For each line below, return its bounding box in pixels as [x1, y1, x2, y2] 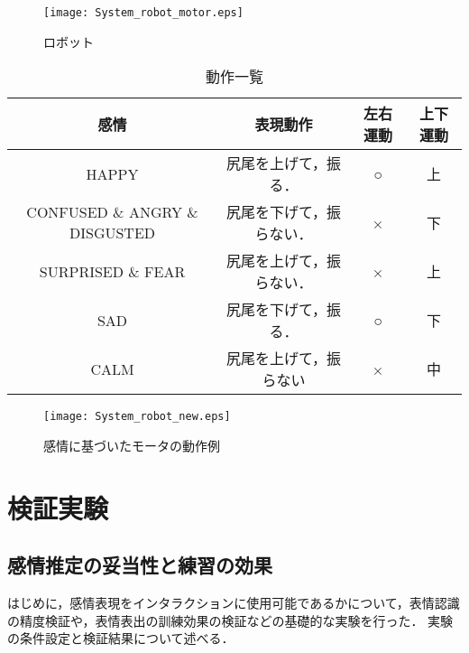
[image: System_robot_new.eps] [43, 410, 231, 424]
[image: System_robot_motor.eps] [43, 6, 244, 19]
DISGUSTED [69, 222, 156, 244]
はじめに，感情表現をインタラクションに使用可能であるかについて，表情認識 [7, 593, 460, 612]
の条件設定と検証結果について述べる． [7, 629, 234, 648]
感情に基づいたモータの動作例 [43, 435, 220, 454]
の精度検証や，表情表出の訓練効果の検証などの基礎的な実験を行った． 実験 [7, 611, 454, 630]
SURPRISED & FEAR [39, 260, 186, 282]
